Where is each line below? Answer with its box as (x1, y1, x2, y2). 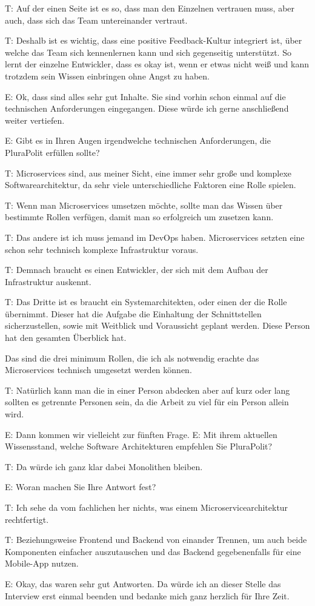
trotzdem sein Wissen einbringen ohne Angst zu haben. (5, 69, 210, 82)
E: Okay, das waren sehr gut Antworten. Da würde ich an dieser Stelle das (5, 577, 281, 590)
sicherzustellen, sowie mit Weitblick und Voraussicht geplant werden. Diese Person (5, 319, 310, 332)
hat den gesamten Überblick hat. (5, 331, 127, 344)
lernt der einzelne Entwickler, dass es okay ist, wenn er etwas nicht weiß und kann (5, 58, 309, 70)
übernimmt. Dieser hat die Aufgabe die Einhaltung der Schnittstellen (5, 307, 262, 320)
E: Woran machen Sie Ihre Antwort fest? (5, 480, 156, 493)
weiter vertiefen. (5, 113, 65, 126)
